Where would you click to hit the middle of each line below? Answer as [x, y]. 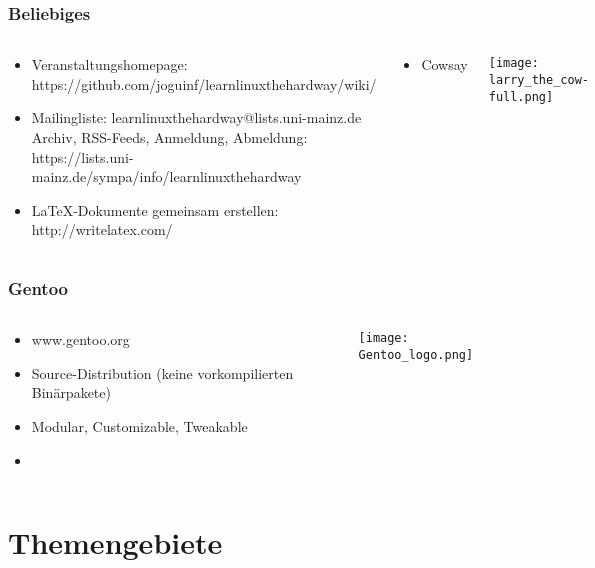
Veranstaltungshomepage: [109, 64]
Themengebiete [115, 542]
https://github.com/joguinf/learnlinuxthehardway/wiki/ [204, 83]
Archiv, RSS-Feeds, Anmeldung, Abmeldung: [169, 137]
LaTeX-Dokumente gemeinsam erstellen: [155, 209]
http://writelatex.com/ [102, 229]
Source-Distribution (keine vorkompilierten [162, 372]
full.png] [521, 96]
